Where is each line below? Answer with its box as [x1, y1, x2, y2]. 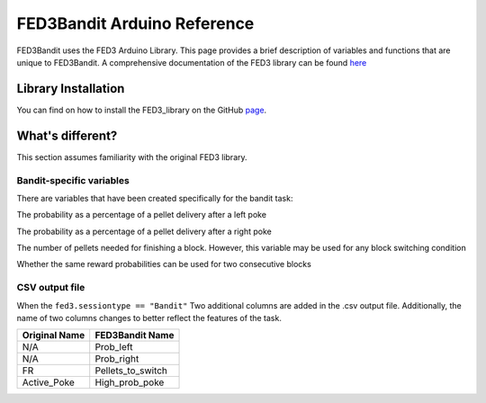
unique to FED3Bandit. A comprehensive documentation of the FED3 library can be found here [16, 57, 367, 67]
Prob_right [94, 353, 139, 365]
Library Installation [16, 81, 125, 96]
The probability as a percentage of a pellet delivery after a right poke [16, 226, 272, 237]
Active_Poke [22, 376, 76, 389]
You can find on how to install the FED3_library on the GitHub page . [16, 104, 267, 115]
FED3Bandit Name [94, 329, 175, 342]
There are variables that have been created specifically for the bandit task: [16, 193, 293, 203]
